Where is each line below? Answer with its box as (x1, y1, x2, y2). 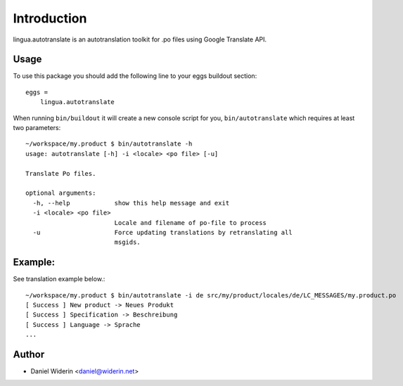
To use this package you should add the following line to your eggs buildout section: (13, 72, 257, 80)
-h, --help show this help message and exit (32, 199, 230, 207)
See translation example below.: (13, 275, 105, 283)
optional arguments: (25, 189, 96, 197)
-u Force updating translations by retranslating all (32, 229, 293, 236)
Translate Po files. (25, 169, 96, 177)
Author (13, 348, 45, 360)
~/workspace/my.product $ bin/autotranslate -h (25, 140, 193, 148)
